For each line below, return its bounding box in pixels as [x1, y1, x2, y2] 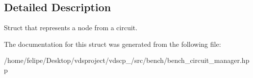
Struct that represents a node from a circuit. [4, 22, 138, 33]
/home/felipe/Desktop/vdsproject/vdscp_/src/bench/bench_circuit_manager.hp [4, 55, 250, 65]
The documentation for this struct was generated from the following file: [4, 39, 221, 49]
